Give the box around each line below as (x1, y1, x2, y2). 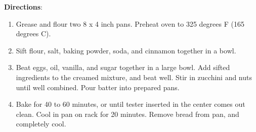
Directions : (4, 2, 42, 12)
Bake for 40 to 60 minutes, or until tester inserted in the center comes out (16, 99, 245, 109)
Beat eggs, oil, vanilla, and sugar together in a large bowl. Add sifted (16, 62, 230, 73)
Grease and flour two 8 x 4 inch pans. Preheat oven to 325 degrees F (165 (16, 18, 244, 29)
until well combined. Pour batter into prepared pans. (16, 82, 180, 92)
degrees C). (16, 28, 51, 39)
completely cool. (16, 118, 66, 129)
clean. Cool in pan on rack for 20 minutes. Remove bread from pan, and (16, 108, 239, 119)
